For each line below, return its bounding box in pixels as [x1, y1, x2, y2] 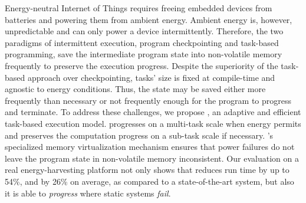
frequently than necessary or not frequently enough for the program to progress [5, 94, 292, 106]
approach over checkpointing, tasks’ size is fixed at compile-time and [27, 71, 275, 83]
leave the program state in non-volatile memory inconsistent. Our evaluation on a [5, 152, 299, 164]
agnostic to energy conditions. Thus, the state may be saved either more [5, 83, 266, 95]
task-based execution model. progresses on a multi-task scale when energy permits [5, 117, 301, 129]
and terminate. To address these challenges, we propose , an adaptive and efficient [5, 106, 301, 118]
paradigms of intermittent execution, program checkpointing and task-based [5, 36, 279, 48]
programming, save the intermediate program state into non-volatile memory [5, 48, 282, 60]
